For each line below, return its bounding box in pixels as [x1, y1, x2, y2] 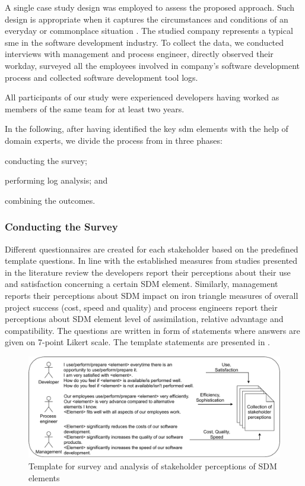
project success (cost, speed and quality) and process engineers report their [5, 301, 278, 313]
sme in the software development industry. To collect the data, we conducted [5, 36, 284, 48]
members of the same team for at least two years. [5, 102, 185, 115]
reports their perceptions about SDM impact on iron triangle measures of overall [5, 289, 298, 301]
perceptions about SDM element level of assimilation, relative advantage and [5, 313, 284, 325]
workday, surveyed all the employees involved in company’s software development [5, 59, 300, 71]
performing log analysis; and [5, 174, 108, 187]
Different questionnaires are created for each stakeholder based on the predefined [5, 242, 298, 255]
